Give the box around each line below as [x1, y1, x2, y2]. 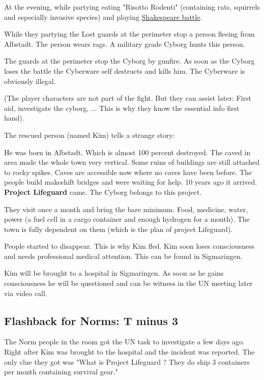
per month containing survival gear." [4, 366, 118, 377]
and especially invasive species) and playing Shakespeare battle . [4, 11, 202, 22]
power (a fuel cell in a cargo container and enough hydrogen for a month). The [4, 214, 250, 224]
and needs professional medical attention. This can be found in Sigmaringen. [4, 250, 243, 261]
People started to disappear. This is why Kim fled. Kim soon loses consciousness [4, 241, 255, 251]
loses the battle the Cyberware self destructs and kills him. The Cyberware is [4, 65, 245, 76]
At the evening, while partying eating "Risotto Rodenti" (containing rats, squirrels [4, 2, 260, 12]
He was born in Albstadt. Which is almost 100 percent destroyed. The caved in [4, 147, 251, 157]
